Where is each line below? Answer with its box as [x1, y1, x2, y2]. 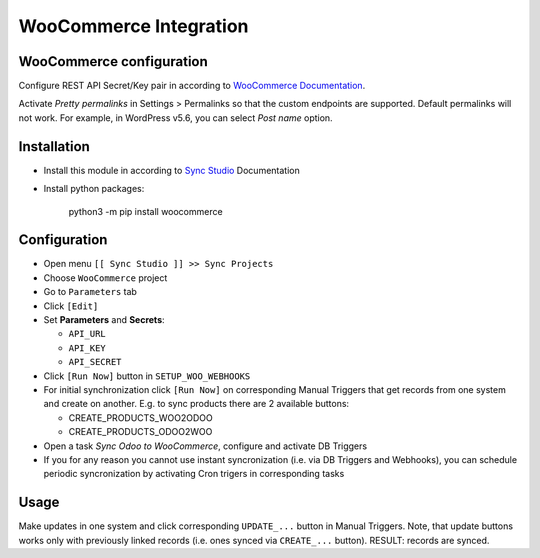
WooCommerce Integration [18, 15, 249, 37]
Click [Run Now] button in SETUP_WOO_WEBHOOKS [43, 370, 251, 382]
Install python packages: [43, 183, 145, 195]
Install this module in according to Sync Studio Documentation [43, 164, 300, 176]
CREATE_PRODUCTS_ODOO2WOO [68, 426, 213, 438]
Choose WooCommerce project [43, 271, 168, 284]
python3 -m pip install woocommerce [68, 205, 224, 217]
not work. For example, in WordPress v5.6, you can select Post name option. [18, 111, 334, 124]
